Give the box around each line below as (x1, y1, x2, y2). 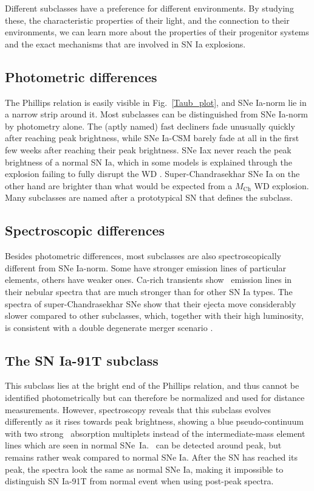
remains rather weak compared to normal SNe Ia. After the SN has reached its (5, 451, 298, 464)
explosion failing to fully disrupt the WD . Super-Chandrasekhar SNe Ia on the (5, 167, 300, 180)
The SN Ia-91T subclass (5, 350, 159, 369)
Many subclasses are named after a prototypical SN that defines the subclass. (5, 191, 293, 204)
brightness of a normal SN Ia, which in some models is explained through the (5, 155, 293, 168)
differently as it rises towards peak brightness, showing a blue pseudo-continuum (5, 415, 304, 428)
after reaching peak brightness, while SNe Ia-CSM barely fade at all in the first (5, 131, 299, 144)
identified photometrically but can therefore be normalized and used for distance (5, 391, 305, 404)
